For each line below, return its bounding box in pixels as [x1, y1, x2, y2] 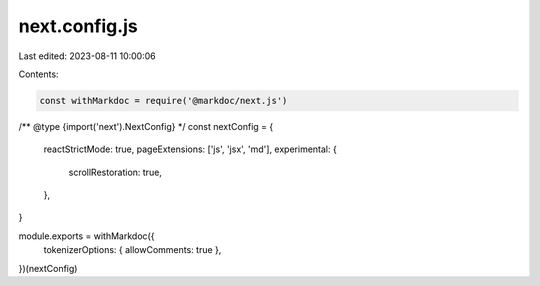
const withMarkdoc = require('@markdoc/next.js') [39, 95, 288, 106]
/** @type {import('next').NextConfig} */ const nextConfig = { [18, 120, 274, 132]
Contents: [18, 68, 59, 80]
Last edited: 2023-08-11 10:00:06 [18, 50, 156, 62]
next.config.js [18, 15, 139, 37]
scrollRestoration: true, [68, 166, 162, 178]
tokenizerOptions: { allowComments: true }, [43, 244, 222, 256]
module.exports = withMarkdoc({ [18, 230, 155, 242]
